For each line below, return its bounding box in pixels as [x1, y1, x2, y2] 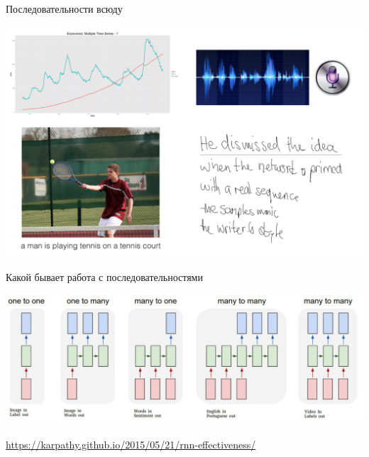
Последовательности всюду [6, 1, 123, 16]
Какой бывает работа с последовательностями [6, 270, 203, 285]
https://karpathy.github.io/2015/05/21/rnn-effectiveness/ [6, 436, 256, 451]
